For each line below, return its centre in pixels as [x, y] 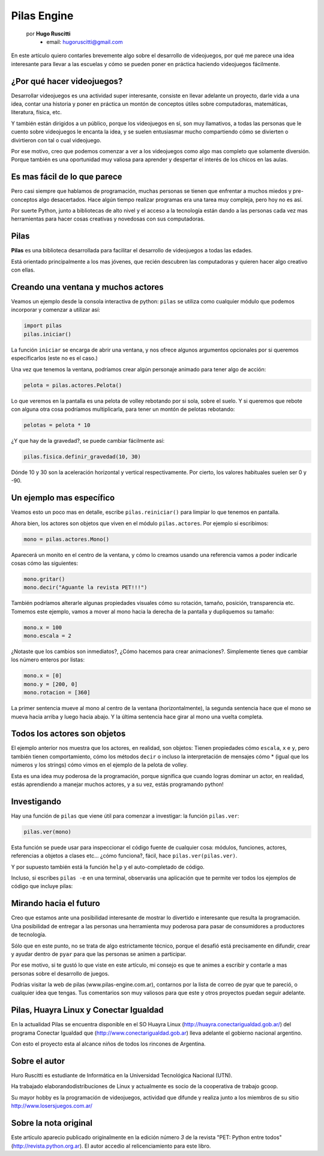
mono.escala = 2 [48, 636]
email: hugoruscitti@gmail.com [85, 41]
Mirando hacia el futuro [55, 903]
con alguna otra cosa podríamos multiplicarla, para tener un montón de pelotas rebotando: [123, 409]
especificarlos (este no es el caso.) [55, 358]
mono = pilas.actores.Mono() [67, 539]
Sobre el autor [38, 1061]
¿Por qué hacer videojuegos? [67, 81]
